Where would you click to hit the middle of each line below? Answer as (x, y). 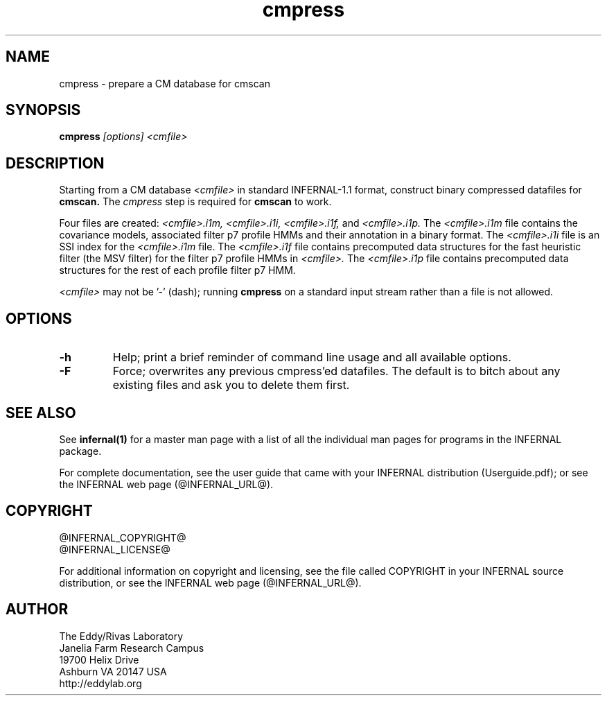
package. (80, 451)
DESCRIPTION (55, 163)
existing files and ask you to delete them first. (231, 385)
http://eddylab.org (100, 683)
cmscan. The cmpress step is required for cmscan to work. (195, 202)
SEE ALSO (41, 413)
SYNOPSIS (43, 110)
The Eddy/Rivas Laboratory (121, 636)
